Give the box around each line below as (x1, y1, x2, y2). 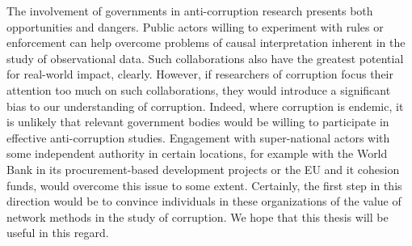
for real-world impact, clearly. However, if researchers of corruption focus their (6, 66, 393, 83)
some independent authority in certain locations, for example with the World (6, 145, 388, 162)
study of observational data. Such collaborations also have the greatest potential (6, 49, 404, 66)
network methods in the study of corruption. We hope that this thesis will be (6, 208, 389, 225)
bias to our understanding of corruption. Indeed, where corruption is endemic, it (6, 97, 404, 114)
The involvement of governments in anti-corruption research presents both (6, 2, 373, 19)
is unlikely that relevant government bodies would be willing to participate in (6, 113, 389, 130)
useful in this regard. (6, 224, 109, 241)
